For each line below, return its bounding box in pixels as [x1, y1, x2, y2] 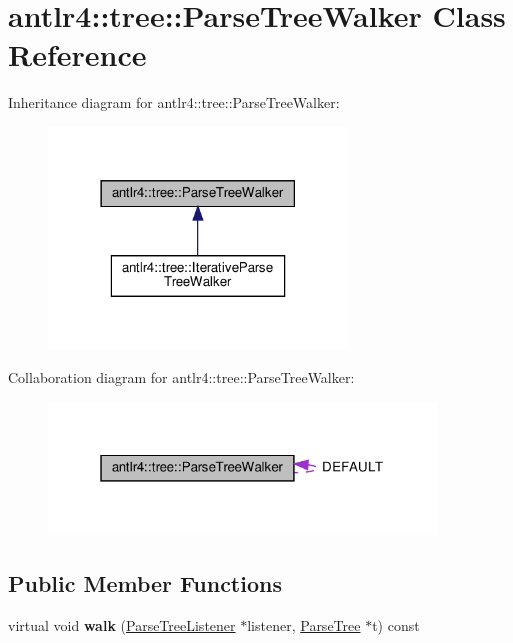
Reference [8, 34, 147, 75]
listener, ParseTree [247, 615, 361, 636]
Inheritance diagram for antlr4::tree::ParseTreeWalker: [8, 92, 340, 113]
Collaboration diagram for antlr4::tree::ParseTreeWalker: [8, 367, 355, 388]
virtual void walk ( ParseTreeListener [8, 615, 236, 636]
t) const [372, 615, 420, 636]
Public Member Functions [8, 568, 282, 599]
